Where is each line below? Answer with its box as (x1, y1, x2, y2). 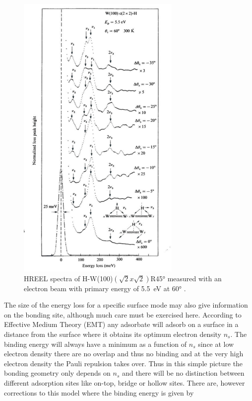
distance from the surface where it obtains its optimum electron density (4, 328, 222, 339)
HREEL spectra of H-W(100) (24, 273, 113, 283)
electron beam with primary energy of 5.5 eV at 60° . (24, 283, 186, 293)
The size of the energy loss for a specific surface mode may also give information (4, 300, 248, 310)
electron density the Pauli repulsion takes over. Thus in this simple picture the (4, 358, 243, 368)
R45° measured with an (150, 273, 222, 283)
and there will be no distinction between (122, 368, 245, 378)
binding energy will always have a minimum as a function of (4, 338, 187, 349)
